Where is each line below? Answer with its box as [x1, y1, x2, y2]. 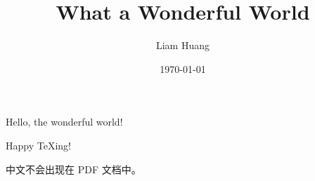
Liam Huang [155, 38, 210, 53]
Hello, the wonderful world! [6, 114, 123, 129]
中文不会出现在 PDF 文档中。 [6, 161, 141, 176]
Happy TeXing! [6, 138, 71, 152]
